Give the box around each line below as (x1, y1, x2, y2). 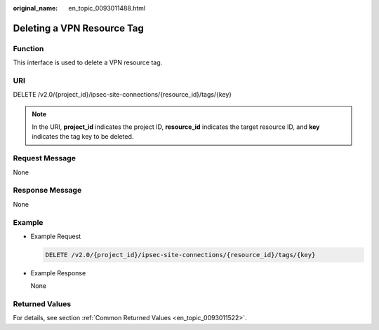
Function (13, 43, 44, 53)
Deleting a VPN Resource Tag (13, 22, 144, 34)
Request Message (13, 153, 77, 163)
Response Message (13, 186, 82, 195)
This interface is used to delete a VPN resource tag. (13, 58, 163, 67)
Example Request (30, 232, 81, 240)
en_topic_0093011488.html (68, 4, 146, 12)
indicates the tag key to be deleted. (32, 132, 134, 141)
